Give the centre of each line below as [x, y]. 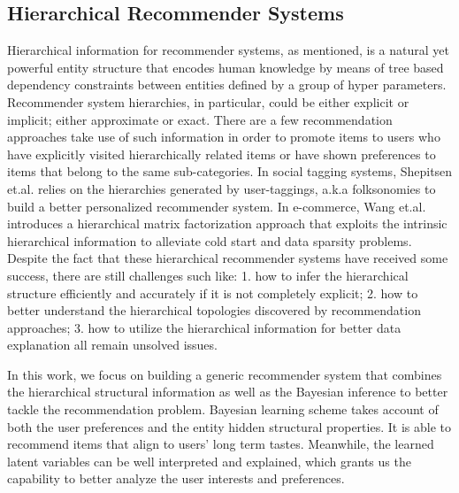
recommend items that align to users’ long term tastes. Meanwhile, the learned [221, 444]
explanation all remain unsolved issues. [112, 345]
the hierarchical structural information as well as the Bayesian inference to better [228, 392]
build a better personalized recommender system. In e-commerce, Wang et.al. [217, 206]
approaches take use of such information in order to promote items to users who [224, 137]
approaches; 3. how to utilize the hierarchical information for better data [204, 327]
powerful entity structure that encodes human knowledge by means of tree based [226, 67]
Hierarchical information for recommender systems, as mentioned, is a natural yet [228, 50]
